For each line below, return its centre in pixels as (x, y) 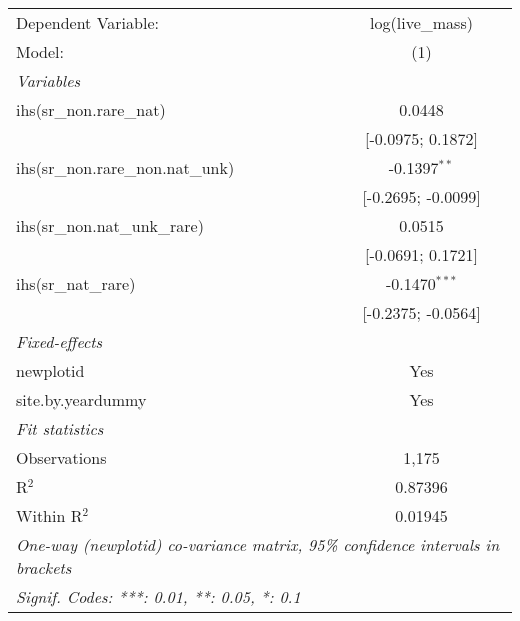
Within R (49, 515)
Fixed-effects (59, 341)
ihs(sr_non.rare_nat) (91, 109)
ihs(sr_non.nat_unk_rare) (110, 225)
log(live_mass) (421, 22)
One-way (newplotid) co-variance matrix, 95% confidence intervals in (258, 544)
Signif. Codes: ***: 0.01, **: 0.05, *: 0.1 (158, 596)
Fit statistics (60, 428)
